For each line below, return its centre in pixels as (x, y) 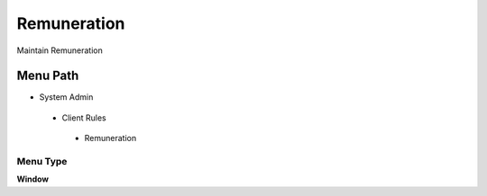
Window (33, 179)
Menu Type (42, 161)
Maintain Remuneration (60, 50)
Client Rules (84, 118)
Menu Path (48, 76)
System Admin (66, 97)
